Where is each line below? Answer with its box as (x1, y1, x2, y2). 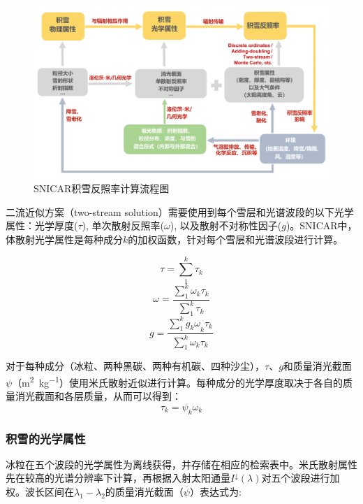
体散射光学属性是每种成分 (6, 231, 123, 246)
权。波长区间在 (6, 484, 74, 499)
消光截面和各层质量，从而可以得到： (15, 389, 181, 403)
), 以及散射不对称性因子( (170, 218, 282, 233)
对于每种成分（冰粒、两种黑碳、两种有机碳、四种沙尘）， (6, 359, 265, 373)
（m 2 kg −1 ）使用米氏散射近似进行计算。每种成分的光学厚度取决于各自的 (12, 373, 343, 389)
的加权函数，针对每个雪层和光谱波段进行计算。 (128, 231, 343, 246)
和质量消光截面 (283, 359, 352, 373)
